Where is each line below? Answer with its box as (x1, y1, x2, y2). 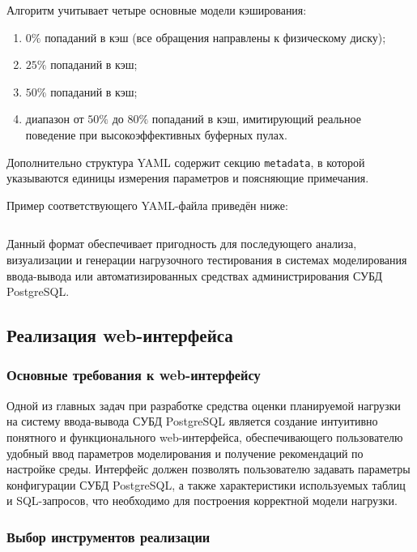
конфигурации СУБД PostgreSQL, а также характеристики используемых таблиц (6, 476, 406, 493)
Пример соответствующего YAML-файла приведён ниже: (6, 196, 288, 213)
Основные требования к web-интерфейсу (6, 365, 261, 385)
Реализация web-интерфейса (6, 323, 233, 348)
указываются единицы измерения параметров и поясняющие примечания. (6, 169, 369, 186)
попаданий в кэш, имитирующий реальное (151, 110, 361, 127)
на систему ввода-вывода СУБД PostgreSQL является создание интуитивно (6, 413, 378, 430)
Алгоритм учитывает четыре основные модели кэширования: (6, 2, 307, 18)
